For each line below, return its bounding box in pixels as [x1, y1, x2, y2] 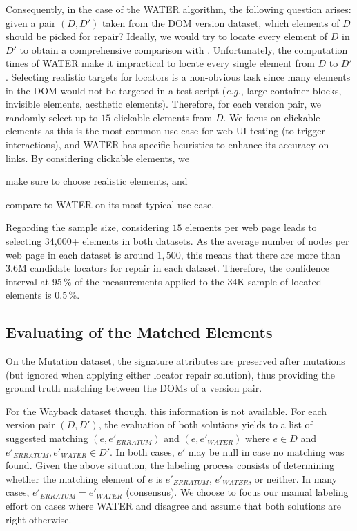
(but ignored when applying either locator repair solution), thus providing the [6, 367, 335, 381]
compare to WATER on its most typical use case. [6, 197, 215, 211]
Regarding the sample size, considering [6, 220, 169, 234]
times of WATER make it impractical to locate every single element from [6, 56, 315, 70]
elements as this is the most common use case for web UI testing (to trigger [6, 123, 326, 138]
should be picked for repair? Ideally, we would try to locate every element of [6, 29, 328, 43]
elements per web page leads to [185, 220, 317, 234]
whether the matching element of [6, 471, 145, 485]
